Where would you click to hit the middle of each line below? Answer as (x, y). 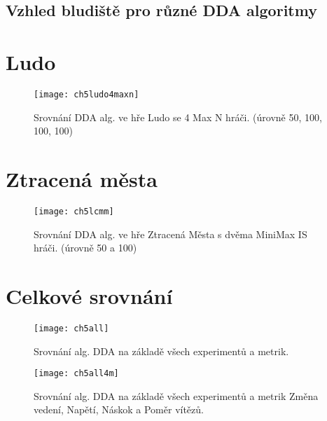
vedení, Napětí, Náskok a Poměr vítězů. (119, 409)
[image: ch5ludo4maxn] (86, 94)
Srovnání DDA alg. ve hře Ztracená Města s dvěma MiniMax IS (171, 234)
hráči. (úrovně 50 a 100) (85, 248)
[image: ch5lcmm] (74, 211)
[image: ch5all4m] (76, 374)
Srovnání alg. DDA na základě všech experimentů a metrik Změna (176, 395)
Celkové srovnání (89, 295)
